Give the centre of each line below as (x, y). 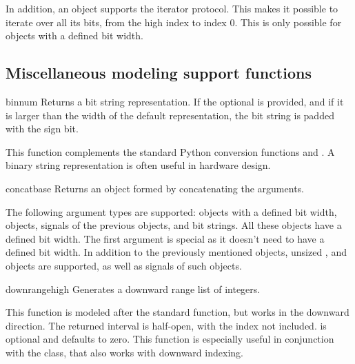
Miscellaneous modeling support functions (159, 73)
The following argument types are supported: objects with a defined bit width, (171, 211)
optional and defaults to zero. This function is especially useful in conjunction (170, 339)
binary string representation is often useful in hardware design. (138, 165)
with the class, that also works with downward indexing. (124, 352)
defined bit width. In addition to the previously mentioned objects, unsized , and (176, 252)
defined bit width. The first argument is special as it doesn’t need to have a (165, 238)
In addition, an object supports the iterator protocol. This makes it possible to (172, 8)
